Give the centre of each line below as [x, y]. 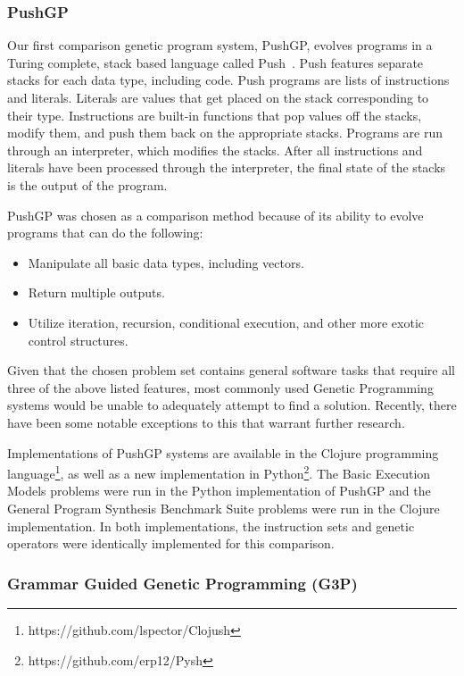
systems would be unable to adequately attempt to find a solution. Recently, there [232, 405]
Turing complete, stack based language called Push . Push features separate [215, 62]
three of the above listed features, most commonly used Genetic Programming [220, 387]
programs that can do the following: [105, 233]
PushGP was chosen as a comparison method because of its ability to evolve [215, 215]
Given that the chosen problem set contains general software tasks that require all [231, 370]
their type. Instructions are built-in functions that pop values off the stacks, [215, 115]
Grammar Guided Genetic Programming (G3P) [182, 583]
